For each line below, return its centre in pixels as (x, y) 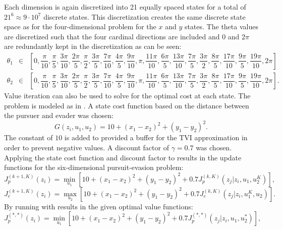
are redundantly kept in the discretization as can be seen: (93, 46)
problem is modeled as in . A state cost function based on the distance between (127, 105)
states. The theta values (221, 26)
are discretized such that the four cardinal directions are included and (112, 36)
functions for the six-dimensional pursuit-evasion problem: (94, 167)
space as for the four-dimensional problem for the (80, 26)
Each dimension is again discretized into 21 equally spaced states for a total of (125, 7)
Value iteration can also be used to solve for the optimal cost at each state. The (127, 96)
